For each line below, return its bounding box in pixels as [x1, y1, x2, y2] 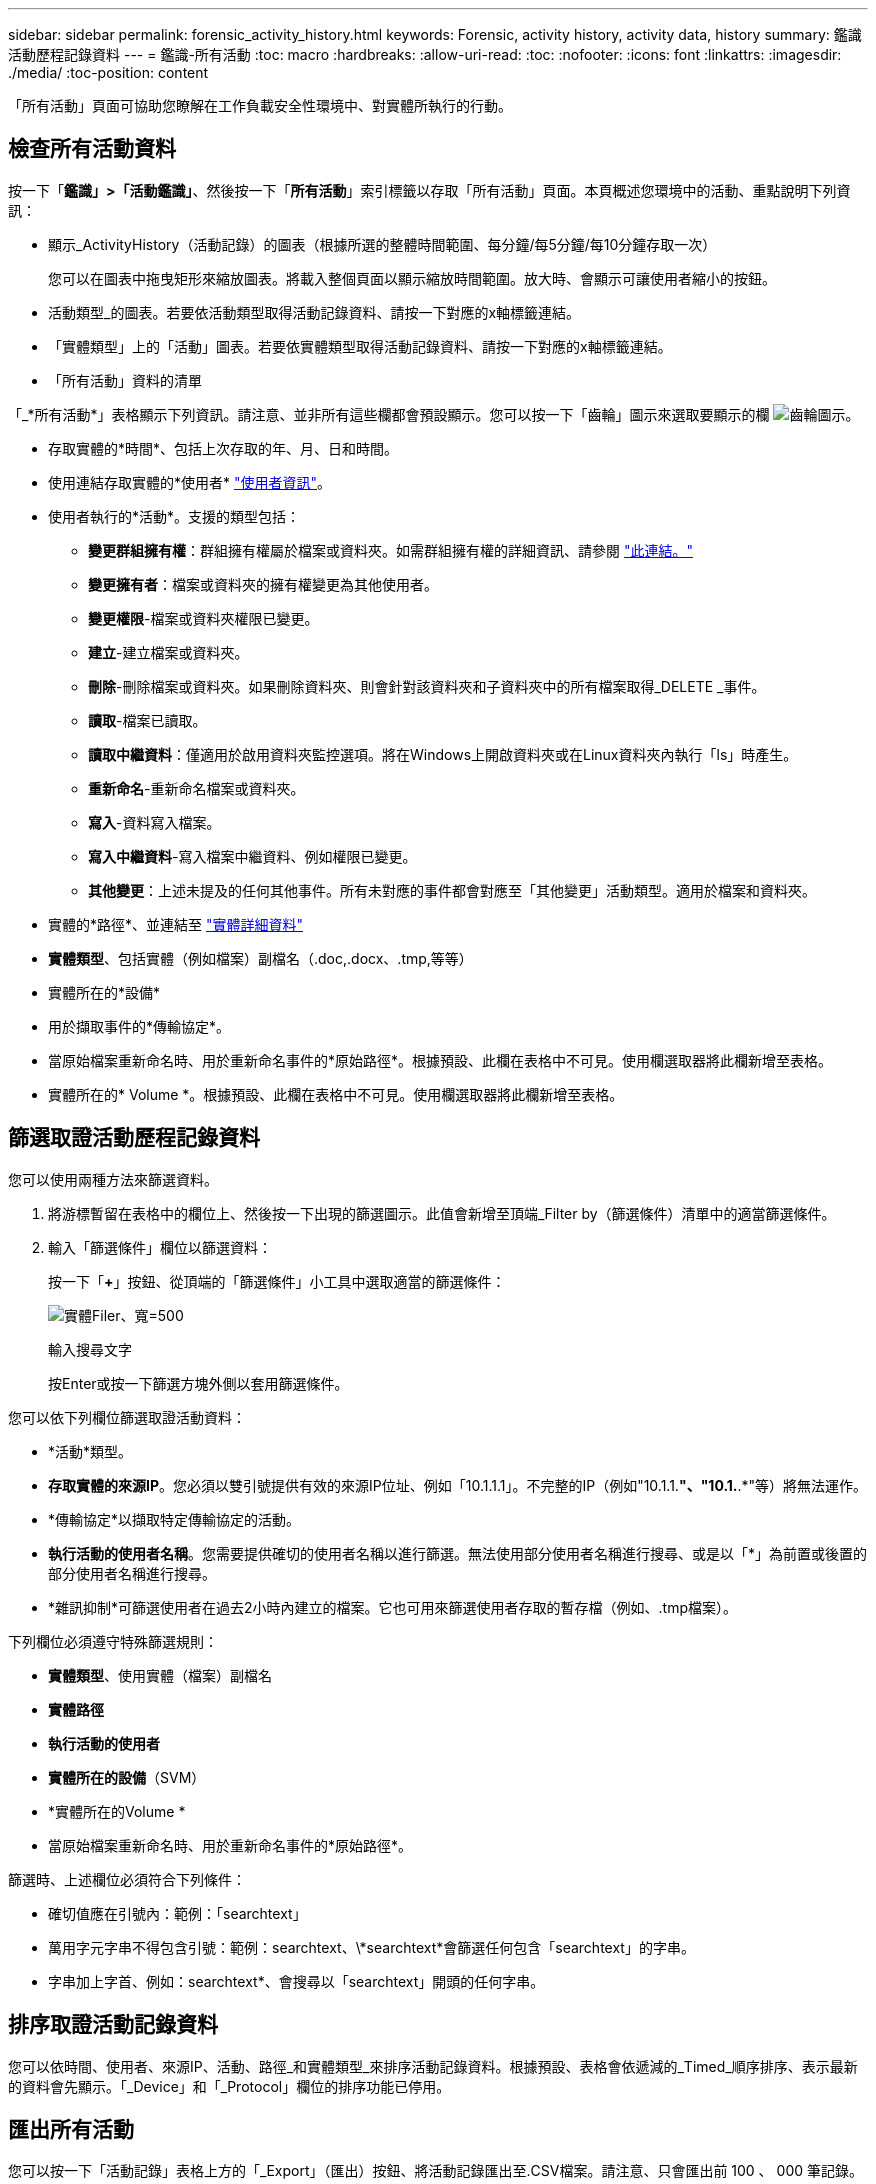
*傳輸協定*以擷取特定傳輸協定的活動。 [48, 1510, 301, 1528]
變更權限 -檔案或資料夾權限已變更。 [88, 609, 319, 627]
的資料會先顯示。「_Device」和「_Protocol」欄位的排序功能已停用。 [8, 2077, 451, 2095]
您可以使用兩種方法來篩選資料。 [8, 1170, 218, 1188]
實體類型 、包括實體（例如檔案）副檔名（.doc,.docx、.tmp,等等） [48, 949, 473, 967]
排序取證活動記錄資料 [8, 2012, 218, 2038]
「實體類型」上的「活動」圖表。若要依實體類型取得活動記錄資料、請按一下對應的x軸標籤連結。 [48, 337, 672, 355]
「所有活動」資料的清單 [48, 371, 202, 389]
